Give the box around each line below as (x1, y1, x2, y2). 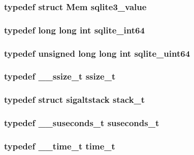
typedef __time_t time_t (4, 139, 115, 152)
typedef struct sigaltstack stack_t (4, 93, 145, 106)
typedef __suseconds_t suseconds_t (4, 117, 159, 129)
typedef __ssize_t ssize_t (4, 70, 116, 83)
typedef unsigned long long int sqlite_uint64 (4, 47, 190, 59)
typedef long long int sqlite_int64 (4, 23, 145, 36)
